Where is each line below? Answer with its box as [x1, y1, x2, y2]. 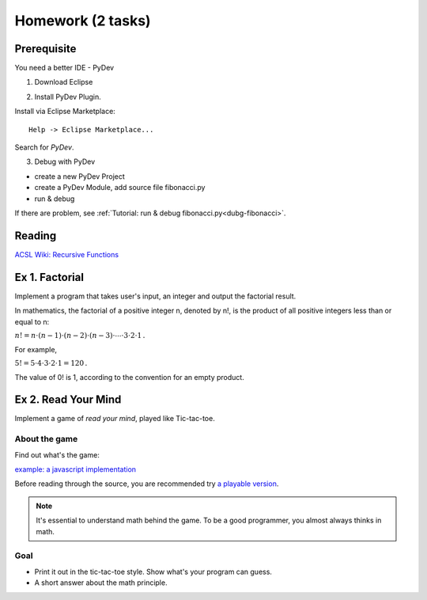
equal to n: [14, 317, 50, 326]
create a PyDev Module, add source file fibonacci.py [34, 183, 206, 192]
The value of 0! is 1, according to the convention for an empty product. [14, 372, 244, 382]
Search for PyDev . [14, 142, 74, 152]
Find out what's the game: [14, 450, 100, 459]
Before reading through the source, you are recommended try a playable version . [14, 479, 279, 488]
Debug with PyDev [34, 157, 96, 166]
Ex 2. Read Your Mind [14, 393, 122, 407]
